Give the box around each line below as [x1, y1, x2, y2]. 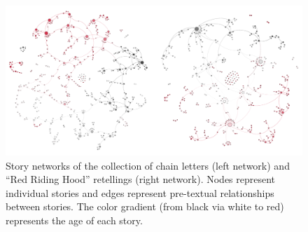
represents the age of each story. [6, 213, 143, 228]
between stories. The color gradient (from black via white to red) [6, 199, 284, 214]
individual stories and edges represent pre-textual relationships [6, 185, 274, 200]
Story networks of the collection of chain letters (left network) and [6, 158, 290, 172]
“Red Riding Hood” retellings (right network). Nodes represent [6, 172, 276, 186]
